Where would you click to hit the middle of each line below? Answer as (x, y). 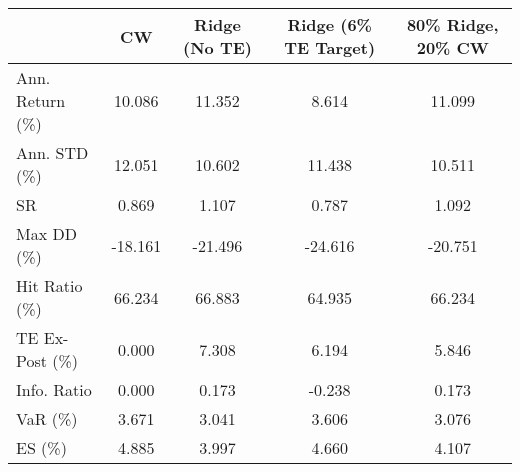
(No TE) (217, 47)
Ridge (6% (329, 24)
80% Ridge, (452, 24)
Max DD (46, 233)
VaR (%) (47, 418)
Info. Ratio (54, 389)
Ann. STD (52, 152)
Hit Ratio (49, 285)
